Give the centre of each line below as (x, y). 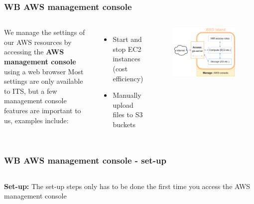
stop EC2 (127, 49)
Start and (127, 39)
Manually (127, 95)
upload (123, 104)
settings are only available (44, 81)
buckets (124, 124)
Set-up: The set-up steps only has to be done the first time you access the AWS (127, 186)
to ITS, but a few (31, 91)
